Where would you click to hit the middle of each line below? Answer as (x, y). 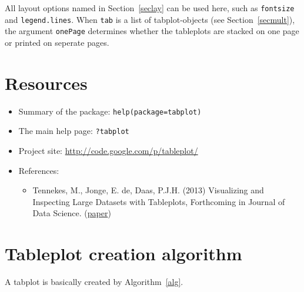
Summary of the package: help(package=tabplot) (110, 111)
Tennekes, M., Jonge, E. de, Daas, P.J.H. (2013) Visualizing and (148, 190)
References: (39, 170)
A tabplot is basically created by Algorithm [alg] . (94, 282)
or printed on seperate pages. (57, 42)
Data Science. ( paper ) (72, 213)
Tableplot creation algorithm (123, 254)
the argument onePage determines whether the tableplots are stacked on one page (152, 31)
